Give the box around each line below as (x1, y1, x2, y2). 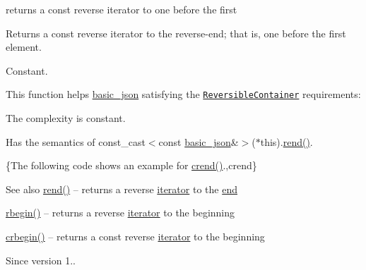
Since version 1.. (6, 252, 76, 267)
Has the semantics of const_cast (6, 134, 146, 149)
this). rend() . (260, 134, 313, 149)
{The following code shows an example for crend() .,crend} (6, 158, 257, 173)
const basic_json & (158, 134, 239, 149)
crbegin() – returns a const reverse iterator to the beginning (6, 229, 265, 243)
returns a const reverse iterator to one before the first (6, 2, 237, 16)
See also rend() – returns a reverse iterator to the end (6, 181, 237, 196)
